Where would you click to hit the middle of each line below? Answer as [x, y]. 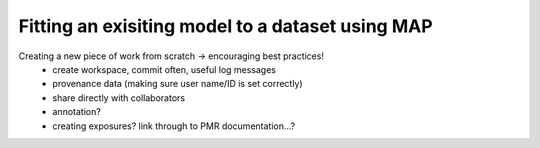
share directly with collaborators [118, 97]
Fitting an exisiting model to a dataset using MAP [226, 26]
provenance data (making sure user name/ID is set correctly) [178, 84]
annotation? [77, 112]
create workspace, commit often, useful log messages [164, 69]
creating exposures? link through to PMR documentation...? [174, 126]
